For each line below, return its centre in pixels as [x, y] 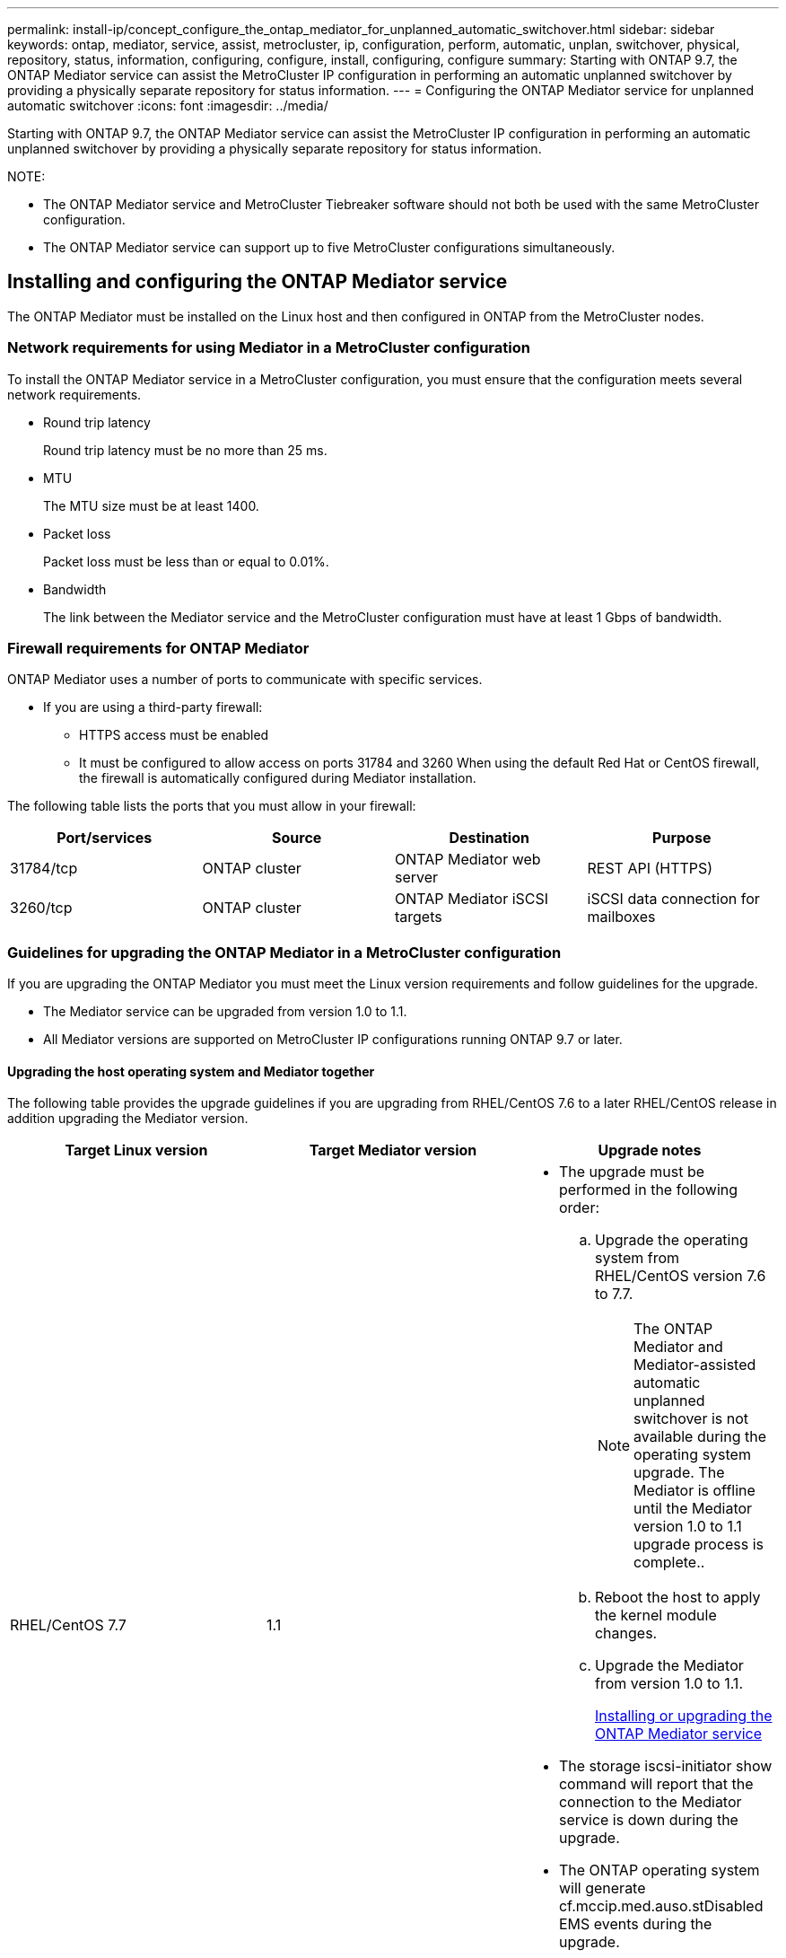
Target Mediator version [393, 1150]
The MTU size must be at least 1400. [151, 505]
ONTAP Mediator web [468, 860]
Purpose [682, 838]
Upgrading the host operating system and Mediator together [191, 1071]
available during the [700, 1437]
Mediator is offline [694, 1491]
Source [297, 838]
